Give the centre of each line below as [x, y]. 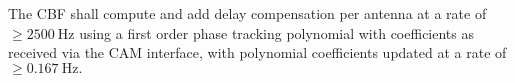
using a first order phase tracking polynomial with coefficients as [276, 32]
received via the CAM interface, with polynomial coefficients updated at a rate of [257, 52]
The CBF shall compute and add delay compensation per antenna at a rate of [247, 13]
